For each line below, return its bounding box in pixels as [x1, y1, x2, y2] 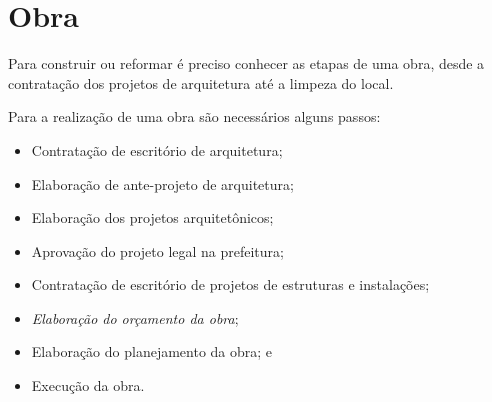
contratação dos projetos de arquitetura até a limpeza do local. [8, 72, 394, 93]
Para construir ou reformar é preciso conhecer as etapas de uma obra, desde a [8, 53, 485, 74]
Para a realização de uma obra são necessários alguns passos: [8, 106, 381, 127]
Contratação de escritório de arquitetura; [31, 139, 283, 160]
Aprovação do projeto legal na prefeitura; [31, 240, 284, 261]
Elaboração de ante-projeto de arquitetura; [31, 173, 294, 194]
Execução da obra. [31, 375, 145, 396]
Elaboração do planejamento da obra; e [31, 341, 273, 362]
